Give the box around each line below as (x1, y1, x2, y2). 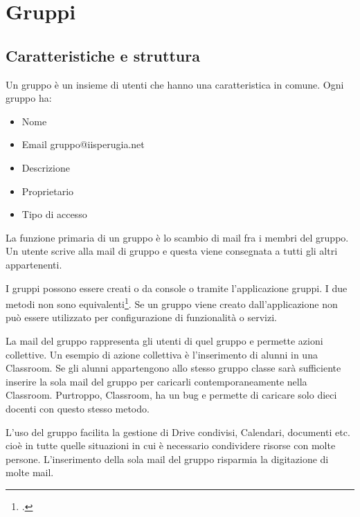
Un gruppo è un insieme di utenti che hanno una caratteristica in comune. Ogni (6, 77, 344, 91)
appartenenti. (6, 257, 62, 271)
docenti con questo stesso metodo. (6, 401, 150, 415)
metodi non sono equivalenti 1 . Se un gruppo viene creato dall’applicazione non (6, 295, 338, 311)
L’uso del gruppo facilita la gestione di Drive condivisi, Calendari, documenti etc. (6, 424, 350, 439)
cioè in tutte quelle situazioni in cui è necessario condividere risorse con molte (6, 438, 336, 453)
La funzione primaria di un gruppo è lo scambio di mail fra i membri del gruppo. (6, 230, 349, 244)
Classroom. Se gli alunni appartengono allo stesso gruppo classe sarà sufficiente (6, 361, 341, 375)
